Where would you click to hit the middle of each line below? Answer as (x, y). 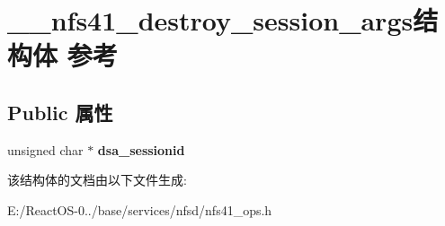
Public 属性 (60, 112)
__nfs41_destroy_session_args (210, 20)
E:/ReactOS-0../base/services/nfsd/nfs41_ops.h (140, 209)
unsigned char (45, 149)
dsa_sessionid (141, 149)
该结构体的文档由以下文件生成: (97, 180)
